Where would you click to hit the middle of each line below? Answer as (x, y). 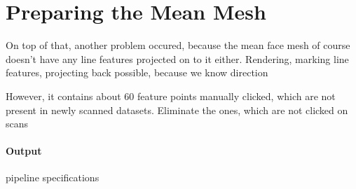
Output (24, 151)
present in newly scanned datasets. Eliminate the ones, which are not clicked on (177, 110)
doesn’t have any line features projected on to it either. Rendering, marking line (177, 58)
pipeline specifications (53, 177)
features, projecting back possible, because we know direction (137, 72)
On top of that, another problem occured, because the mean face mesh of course (178, 45)
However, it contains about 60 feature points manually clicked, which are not (171, 96)
